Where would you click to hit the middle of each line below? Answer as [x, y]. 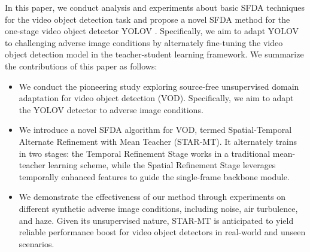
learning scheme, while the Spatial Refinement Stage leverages [162, 165]
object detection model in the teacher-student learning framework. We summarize [154, 54]
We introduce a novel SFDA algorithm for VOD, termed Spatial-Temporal [155, 130]
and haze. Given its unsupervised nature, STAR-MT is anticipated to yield [156, 220]
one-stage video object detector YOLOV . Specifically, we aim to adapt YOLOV [152, 31]
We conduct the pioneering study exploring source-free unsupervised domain [159, 86]
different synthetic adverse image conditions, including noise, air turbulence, [158, 208]
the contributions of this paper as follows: [81, 66]
